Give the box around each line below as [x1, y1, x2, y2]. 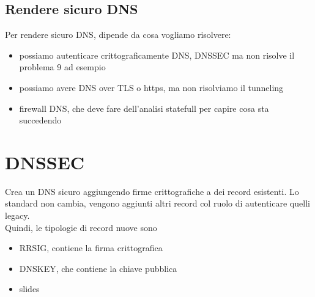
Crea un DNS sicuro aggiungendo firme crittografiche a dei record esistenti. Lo [5, 185, 299, 197]
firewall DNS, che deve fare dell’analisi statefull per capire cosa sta [19, 101, 269, 114]
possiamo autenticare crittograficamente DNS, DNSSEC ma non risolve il [19, 48, 295, 61]
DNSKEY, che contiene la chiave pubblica [19, 262, 177, 274]
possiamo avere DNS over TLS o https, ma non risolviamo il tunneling [19, 81, 284, 94]
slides [19, 282, 40, 295]
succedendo [19, 114, 62, 127]
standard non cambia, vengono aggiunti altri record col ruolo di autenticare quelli [5, 197, 310, 210]
